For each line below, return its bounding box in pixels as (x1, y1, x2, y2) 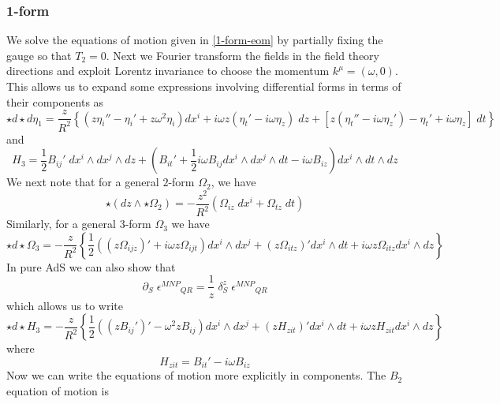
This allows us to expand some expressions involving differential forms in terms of (6, 78, 401, 94)
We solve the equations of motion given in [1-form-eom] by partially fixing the (6, 32, 383, 48)
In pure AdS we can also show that (6, 258, 176, 275)
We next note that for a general (6, 174, 159, 190)
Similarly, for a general (6, 215, 116, 232)
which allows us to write (6, 297, 123, 313)
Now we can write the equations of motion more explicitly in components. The (6, 367, 386, 383)
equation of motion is (6, 382, 109, 398)
